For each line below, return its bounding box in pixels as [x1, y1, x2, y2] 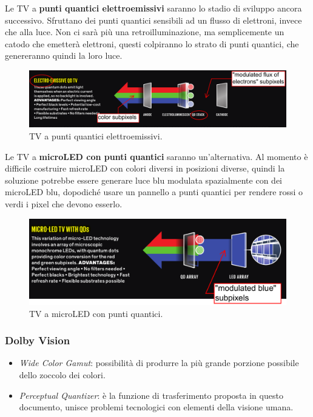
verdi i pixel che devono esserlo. [5, 197, 123, 210]
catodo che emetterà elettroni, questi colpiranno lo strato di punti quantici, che [5, 37, 299, 50]
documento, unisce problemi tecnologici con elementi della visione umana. [19, 401, 294, 413]
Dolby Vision [5, 333, 70, 348]
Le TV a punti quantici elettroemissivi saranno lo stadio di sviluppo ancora [5, 2, 302, 14]
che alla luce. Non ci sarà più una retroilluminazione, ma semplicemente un [5, 25, 284, 38]
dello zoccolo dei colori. [19, 368, 106, 381]
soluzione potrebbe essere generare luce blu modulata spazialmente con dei [5, 173, 282, 186]
